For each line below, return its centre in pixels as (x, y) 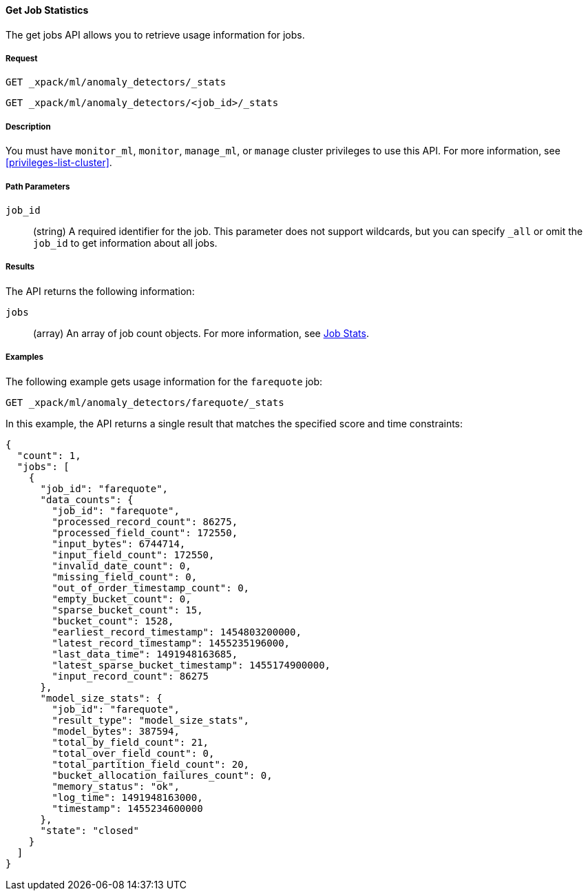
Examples (24, 357)
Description (28, 126)
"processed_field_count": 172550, (145, 532)
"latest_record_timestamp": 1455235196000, (171, 643)
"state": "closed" (90, 830)
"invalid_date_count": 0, (122, 566)
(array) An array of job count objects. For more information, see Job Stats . (201, 333)
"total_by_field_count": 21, (130, 742)
